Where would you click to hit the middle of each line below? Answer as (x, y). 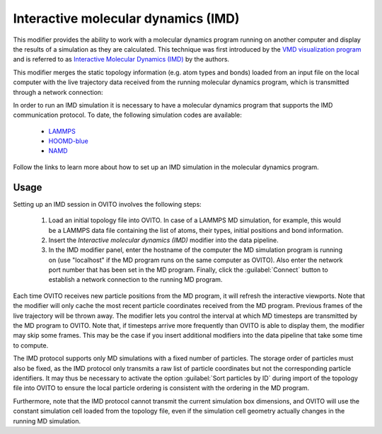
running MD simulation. (47, 421)
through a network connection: (58, 92)
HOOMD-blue (68, 141)
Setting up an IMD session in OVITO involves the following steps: (107, 204)
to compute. (31, 345)
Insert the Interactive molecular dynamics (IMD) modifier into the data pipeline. (163, 240)
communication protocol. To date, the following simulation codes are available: (127, 115)
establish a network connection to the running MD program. (135, 280)
